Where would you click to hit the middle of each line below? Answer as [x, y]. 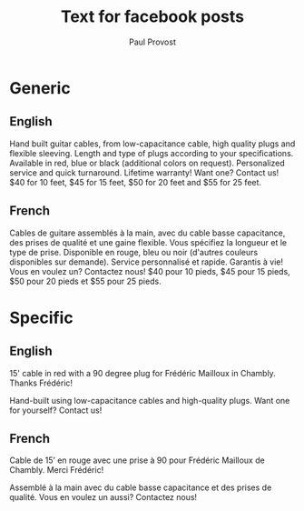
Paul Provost [152, 42]
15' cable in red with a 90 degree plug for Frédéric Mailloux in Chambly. [143, 373]
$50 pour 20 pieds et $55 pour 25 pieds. [85, 281]
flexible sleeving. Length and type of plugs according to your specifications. [152, 153]
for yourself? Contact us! [56, 410]
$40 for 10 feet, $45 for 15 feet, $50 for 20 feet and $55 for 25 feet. [135, 182]
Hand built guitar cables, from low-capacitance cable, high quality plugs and [152, 144]
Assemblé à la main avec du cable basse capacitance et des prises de [141, 487]
